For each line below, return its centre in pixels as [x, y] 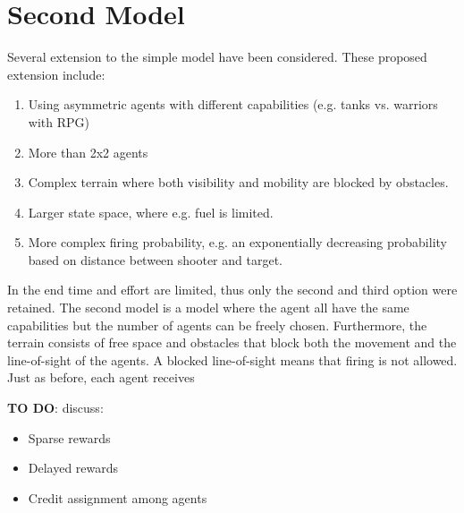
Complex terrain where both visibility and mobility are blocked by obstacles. [238, 182]
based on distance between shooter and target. [155, 259]
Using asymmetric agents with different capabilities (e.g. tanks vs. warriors [233, 104]
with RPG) [59, 121]
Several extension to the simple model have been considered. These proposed [217, 57]
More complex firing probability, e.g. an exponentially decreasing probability [237, 242]
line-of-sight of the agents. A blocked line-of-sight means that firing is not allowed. [232, 359]
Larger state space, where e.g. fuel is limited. [151, 212]
